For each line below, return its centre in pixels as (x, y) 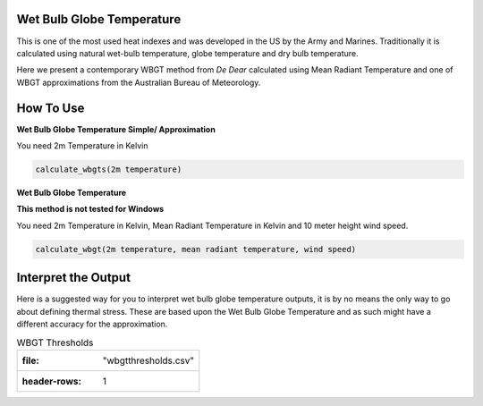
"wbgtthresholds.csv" (148, 360)
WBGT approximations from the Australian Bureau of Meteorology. (139, 82)
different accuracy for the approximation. (92, 324)
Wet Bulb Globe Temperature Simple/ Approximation (116, 129)
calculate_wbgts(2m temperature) (109, 169)
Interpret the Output (74, 278)
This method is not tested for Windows (90, 209)
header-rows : (52, 381)
